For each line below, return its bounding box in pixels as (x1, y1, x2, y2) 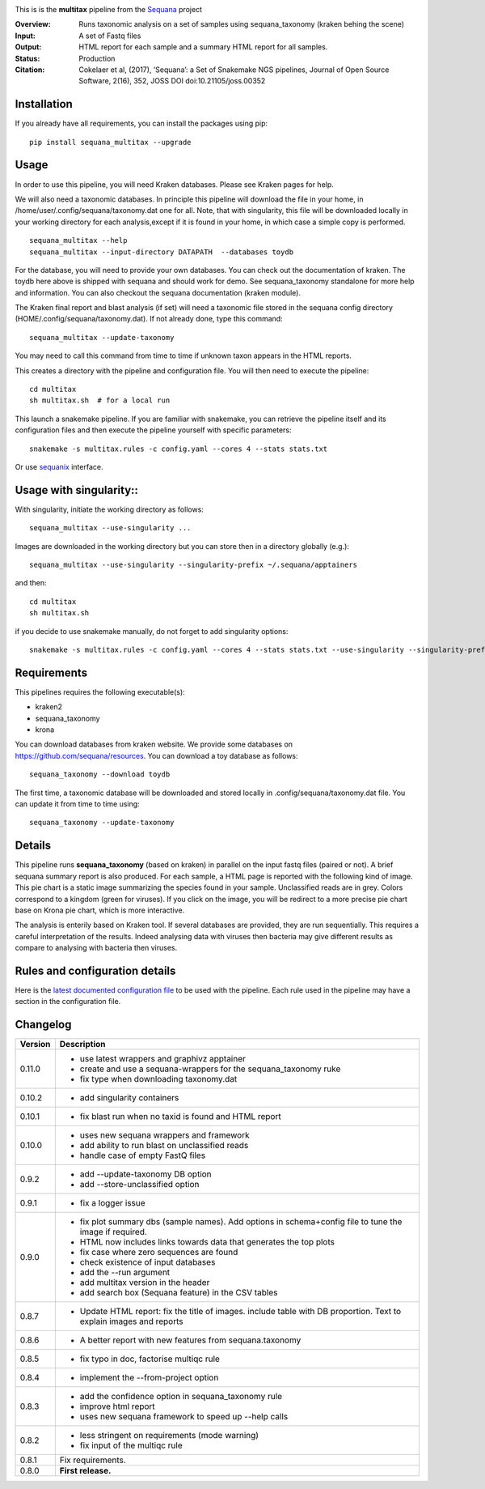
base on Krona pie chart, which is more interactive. (15, 905, 185, 915)
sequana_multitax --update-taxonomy (29, 333, 175, 342)
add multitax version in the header (79, 1277, 210, 1288)
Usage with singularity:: (15, 483, 139, 497)
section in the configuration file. (15, 997, 121, 1006)
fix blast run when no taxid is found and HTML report (79, 1111, 282, 1122)
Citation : (15, 65, 45, 74)
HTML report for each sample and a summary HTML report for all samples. (78, 42, 328, 52)
